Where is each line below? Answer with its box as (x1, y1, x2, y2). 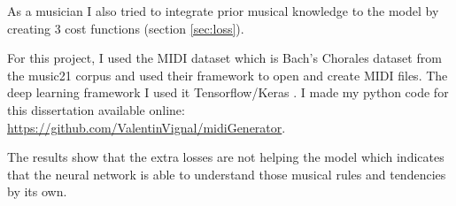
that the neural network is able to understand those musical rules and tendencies (7, 164, 446, 183)
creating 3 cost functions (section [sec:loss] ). (7, 19, 244, 37)
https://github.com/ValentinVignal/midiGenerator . (7, 118, 286, 136)
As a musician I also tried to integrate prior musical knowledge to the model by (7, 2, 439, 19)
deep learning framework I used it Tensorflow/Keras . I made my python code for (7, 83, 449, 102)
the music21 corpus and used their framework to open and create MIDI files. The (7, 65, 448, 84)
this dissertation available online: (7, 100, 185, 118)
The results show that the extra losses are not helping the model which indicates (7, 148, 444, 166)
